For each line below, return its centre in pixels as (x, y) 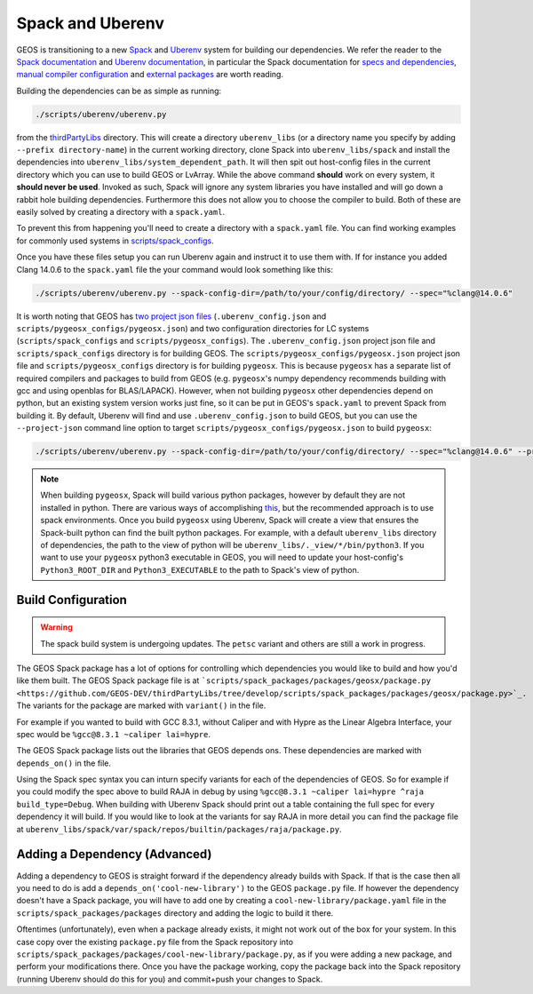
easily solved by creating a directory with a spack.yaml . (121, 212)
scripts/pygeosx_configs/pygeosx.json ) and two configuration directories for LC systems (193, 328)
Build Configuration (72, 600)
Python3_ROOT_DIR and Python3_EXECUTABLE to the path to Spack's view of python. (200, 569)
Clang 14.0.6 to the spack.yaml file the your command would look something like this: (175, 269)
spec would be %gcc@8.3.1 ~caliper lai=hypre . (113, 734)
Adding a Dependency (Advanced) (114, 854)
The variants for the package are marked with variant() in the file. (141, 705)
